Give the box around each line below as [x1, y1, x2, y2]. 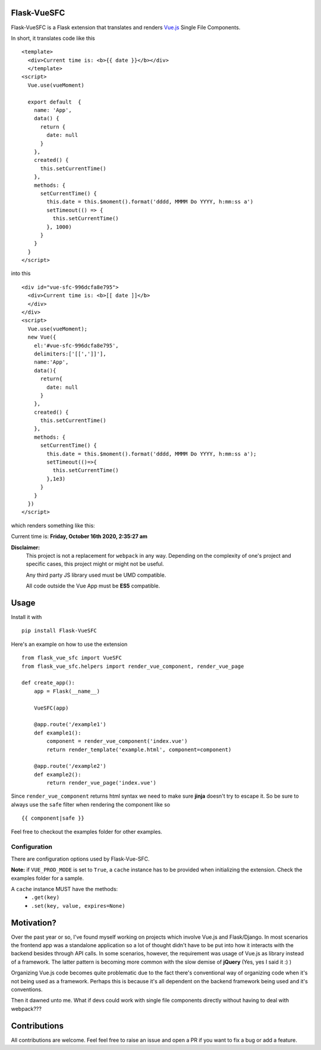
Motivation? [11, 917, 56, 928]
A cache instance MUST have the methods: [11, 885, 118, 892]
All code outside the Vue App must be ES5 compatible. [26, 582, 160, 589]
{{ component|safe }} [21, 815, 84, 821]
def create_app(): [21, 679, 75, 686]
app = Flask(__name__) [33, 687, 100, 695]
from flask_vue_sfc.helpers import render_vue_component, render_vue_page [21, 662, 244, 670]
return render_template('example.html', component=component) [46, 746, 232, 753]
